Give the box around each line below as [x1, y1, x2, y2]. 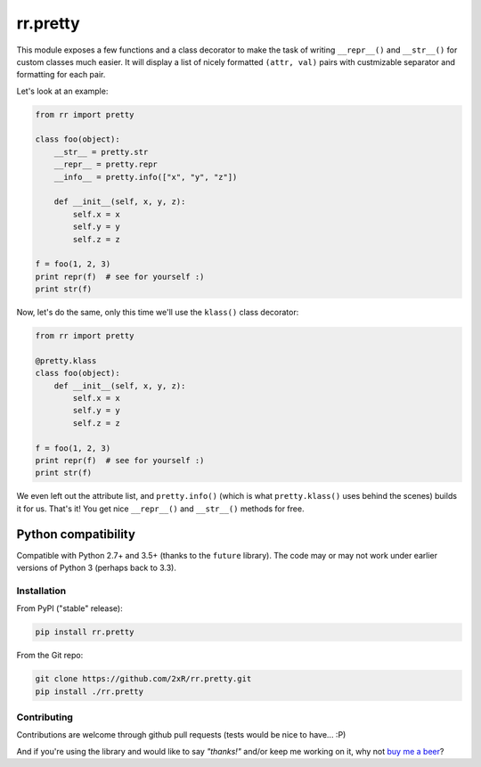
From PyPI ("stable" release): [16, 603, 124, 614]
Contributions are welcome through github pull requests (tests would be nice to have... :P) [16, 730, 346, 740]
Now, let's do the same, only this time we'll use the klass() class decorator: [16, 307, 299, 318]
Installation [16, 584, 67, 597]
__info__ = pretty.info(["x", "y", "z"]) [53, 172, 238, 182]
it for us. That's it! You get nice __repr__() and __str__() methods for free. [16, 503, 305, 514]
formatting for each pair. [16, 69, 106, 80]
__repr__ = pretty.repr [53, 159, 158, 169]
